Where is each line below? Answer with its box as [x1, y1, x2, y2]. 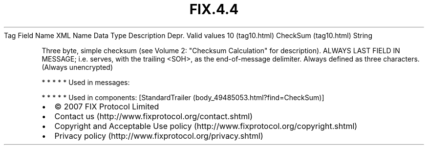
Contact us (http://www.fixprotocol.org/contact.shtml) [54, 111, 253, 121]
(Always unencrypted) [42, 63, 113, 71]
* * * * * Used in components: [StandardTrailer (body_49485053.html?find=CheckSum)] [42, 93, 324, 102]
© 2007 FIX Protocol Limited [54, 101, 159, 111]
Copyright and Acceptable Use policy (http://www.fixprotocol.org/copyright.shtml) [54, 121, 358, 131]
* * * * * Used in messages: [42, 78, 130, 86]
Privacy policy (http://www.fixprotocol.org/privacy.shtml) [54, 130, 263, 141]
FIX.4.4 [189, 1, 239, 18]
